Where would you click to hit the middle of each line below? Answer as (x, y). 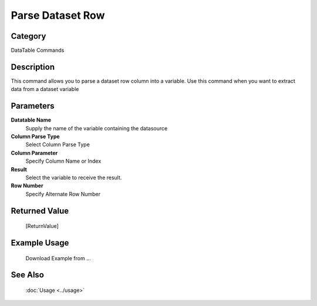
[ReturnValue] (42, 226)
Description (33, 67)
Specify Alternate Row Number (63, 194)
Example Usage (40, 243)
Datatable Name (31, 120)
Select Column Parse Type (58, 144)
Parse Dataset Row (58, 15)
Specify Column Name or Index (63, 161)
